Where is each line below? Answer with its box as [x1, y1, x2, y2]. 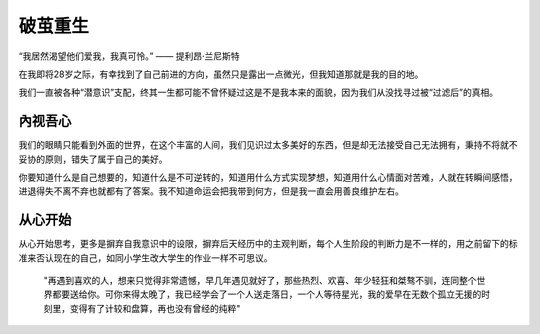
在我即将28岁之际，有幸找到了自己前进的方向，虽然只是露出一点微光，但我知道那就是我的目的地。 [18, 68, 424, 80]
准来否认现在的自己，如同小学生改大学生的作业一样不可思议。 [18, 251, 273, 264]
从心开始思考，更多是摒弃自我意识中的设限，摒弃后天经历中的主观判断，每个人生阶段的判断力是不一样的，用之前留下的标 [18, 238, 518, 250]
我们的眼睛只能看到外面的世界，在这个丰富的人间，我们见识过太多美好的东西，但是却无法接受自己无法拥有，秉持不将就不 [18, 139, 518, 151]
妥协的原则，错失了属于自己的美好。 [18, 153, 168, 165]
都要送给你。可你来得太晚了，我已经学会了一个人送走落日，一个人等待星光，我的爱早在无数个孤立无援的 [51, 288, 482, 300]
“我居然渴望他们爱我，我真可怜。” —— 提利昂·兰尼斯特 [18, 50, 240, 62]
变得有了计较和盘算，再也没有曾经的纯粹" [69, 302, 241, 314]
